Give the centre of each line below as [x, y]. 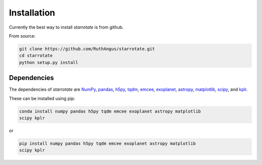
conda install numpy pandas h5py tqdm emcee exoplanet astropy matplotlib [110, 111]
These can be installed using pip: [42, 98]
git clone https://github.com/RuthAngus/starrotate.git [87, 49]
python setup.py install [49, 62]
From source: [22, 36]
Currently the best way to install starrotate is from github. [66, 27]
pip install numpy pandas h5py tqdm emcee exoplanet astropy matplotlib [107, 143]
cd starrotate [36, 56]
